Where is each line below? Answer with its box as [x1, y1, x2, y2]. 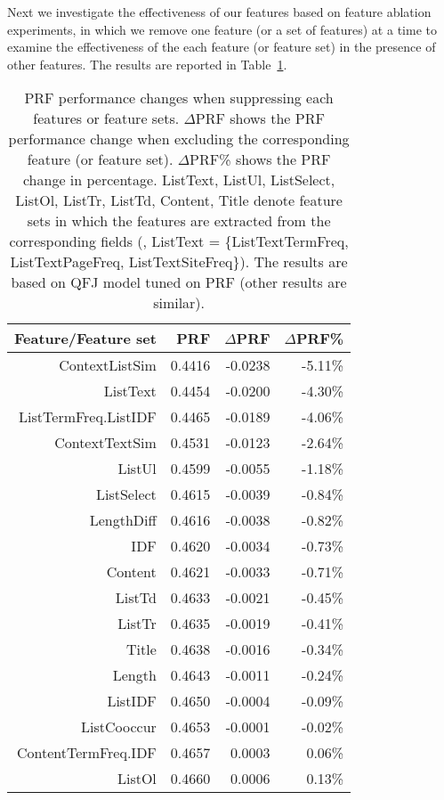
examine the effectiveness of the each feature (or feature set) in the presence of [7, 37, 436, 56]
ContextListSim [59, 355, 157, 376]
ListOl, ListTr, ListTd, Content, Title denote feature [15, 190, 343, 211]
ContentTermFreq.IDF [17, 742, 157, 763]
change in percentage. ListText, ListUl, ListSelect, [22, 169, 335, 191]
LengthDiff [89, 510, 157, 531]
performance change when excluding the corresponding [8, 128, 350, 150]
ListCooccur [81, 716, 157, 738]
